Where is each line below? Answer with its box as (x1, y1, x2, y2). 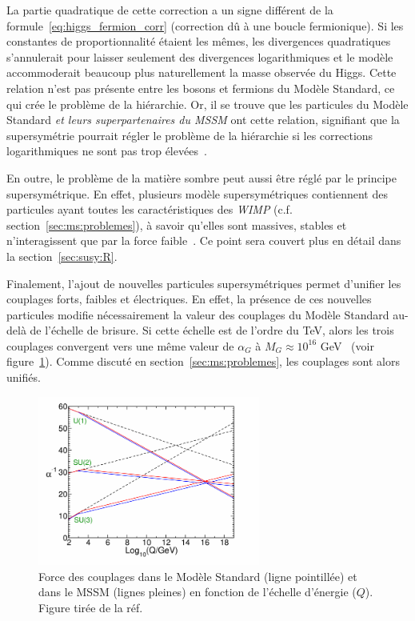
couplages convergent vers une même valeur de (6, 337, 234, 354)
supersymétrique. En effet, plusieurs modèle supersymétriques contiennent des (6, 185, 388, 202)
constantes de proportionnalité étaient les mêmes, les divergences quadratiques (6, 33, 391, 50)
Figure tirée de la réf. (38, 599, 143, 615)
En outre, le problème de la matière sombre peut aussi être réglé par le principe (6, 169, 397, 186)
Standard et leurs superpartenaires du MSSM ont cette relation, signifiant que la (6, 111, 400, 128)
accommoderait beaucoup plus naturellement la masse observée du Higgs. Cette (6, 64, 397, 81)
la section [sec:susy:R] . (6, 247, 118, 264)
